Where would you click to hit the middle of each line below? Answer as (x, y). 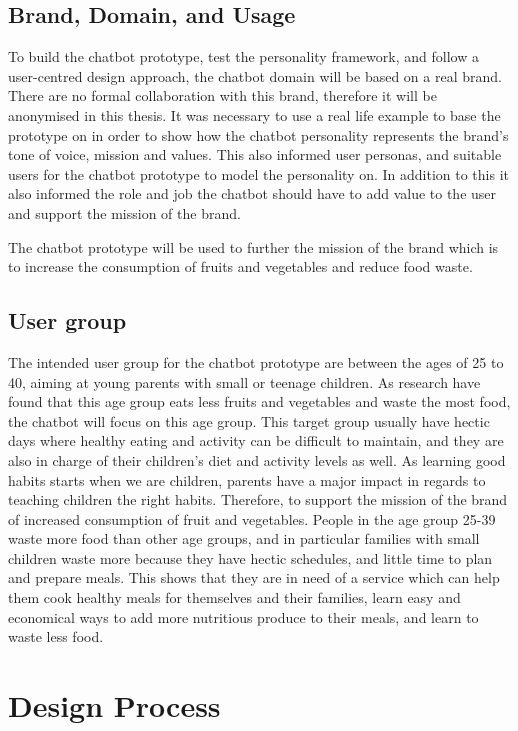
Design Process (114, 705)
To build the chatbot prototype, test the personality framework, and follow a (243, 56)
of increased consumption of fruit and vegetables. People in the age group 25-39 (252, 518)
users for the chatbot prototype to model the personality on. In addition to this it (259, 173)
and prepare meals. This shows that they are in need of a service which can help (254, 577)
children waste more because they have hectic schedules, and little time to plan (250, 557)
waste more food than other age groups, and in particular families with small (244, 538)
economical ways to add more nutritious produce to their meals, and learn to (243, 616)
